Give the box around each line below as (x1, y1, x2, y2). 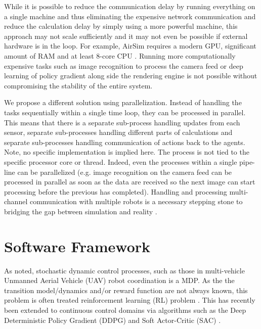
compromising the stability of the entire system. (4, 80, 153, 90)
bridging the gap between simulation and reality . (4, 206, 157, 216)
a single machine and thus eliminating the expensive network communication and (4, 11, 256, 21)
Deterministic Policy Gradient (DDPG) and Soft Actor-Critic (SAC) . (4, 314, 221, 325)
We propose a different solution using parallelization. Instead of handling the (4, 97, 242, 108)
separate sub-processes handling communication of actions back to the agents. (4, 136, 245, 147)
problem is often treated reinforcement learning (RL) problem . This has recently (4, 295, 255, 305)
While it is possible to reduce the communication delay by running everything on (4, 1, 255, 11)
